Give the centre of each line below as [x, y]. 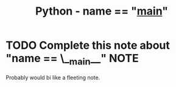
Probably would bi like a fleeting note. [53, 77]
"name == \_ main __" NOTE [72, 60]
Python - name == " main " [102, 11]
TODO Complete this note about [88, 45]
